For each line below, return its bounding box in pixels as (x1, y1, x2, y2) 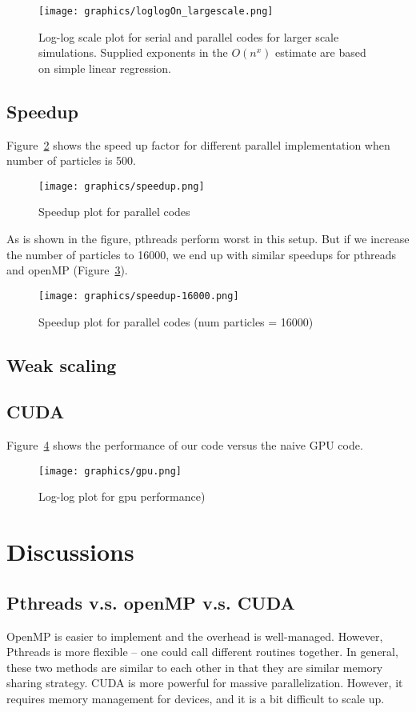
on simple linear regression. (38, 59, 172, 76)
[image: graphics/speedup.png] (38, 180, 205, 192)
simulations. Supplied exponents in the (38, 44, 228, 61)
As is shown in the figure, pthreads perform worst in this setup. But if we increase (6, 230, 410, 247)
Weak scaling (6, 352, 117, 377)
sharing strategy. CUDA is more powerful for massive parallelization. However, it (6, 674, 403, 691)
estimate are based (274, 44, 366, 61)
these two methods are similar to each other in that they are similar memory (6, 658, 383, 675)
